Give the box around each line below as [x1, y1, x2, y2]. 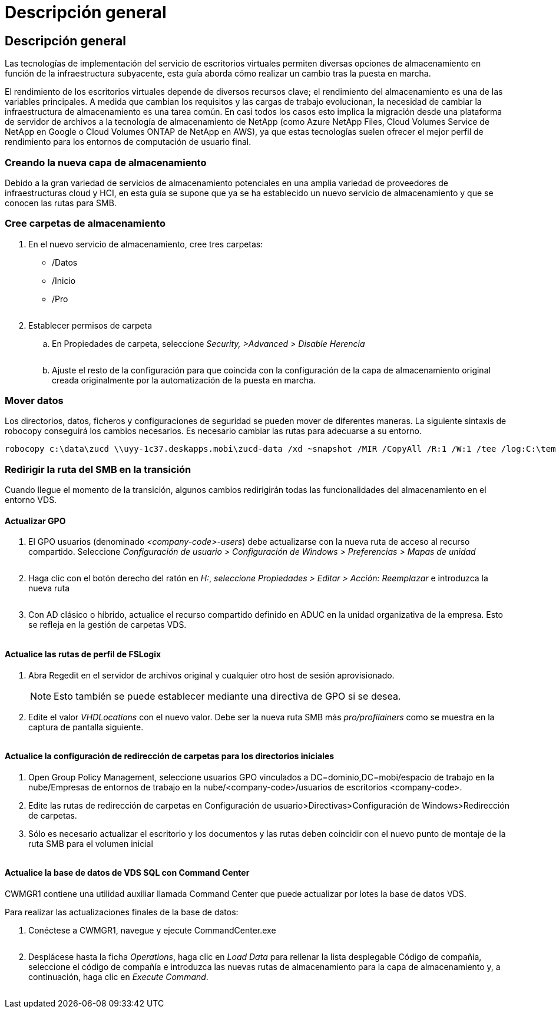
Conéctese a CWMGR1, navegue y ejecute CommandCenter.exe [28, 925, 276, 936]
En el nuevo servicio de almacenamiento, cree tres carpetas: [28, 239, 263, 249]
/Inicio [52, 275, 76, 286]
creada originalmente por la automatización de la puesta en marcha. [52, 375, 316, 385]
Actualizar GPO [5, 515, 66, 526]
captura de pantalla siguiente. [28, 721, 144, 732]
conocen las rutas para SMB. [5, 197, 117, 208]
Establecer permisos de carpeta [28, 320, 153, 330]
